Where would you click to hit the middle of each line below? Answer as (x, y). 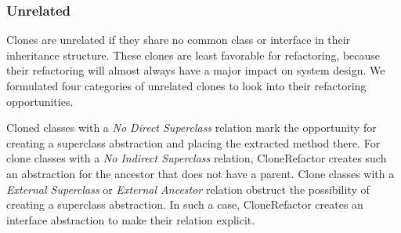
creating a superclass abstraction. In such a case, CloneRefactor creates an (185, 204)
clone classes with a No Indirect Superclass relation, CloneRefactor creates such (197, 158)
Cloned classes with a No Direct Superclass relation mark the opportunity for (191, 127)
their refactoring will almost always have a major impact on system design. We (196, 70)
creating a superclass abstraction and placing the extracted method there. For (193, 142)
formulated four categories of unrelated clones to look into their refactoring (186, 86)
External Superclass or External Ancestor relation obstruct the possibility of (188, 189)
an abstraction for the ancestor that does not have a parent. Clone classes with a (200, 173)
